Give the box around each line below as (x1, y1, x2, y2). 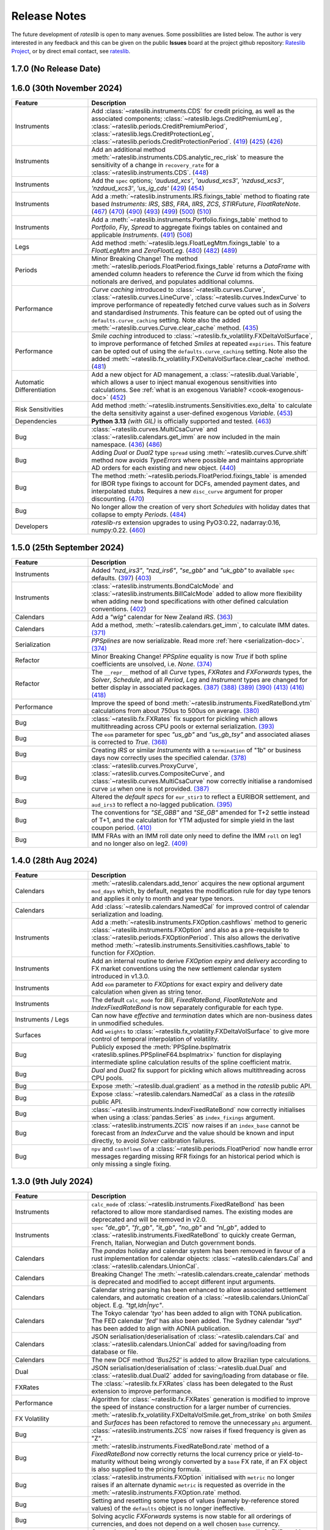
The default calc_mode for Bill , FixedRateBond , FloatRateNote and (91, 996, 278, 1004)
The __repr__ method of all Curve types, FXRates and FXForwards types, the (91, 668, 312, 676)
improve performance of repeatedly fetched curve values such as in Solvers (91, 300, 310, 309)
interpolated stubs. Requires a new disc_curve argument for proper (91, 487, 284, 496)
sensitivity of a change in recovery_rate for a (91, 161, 219, 170)
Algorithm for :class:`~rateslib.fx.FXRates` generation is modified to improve (91, 1395, 310, 1403)
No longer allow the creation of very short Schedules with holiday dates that (91, 502, 310, 511)
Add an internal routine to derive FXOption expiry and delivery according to (91, 957, 307, 965)
